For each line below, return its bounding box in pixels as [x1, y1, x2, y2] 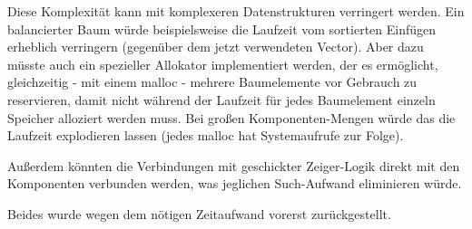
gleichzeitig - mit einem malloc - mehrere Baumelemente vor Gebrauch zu [7, 72, 418, 91]
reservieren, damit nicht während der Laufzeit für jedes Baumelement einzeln [7, 90, 436, 109]
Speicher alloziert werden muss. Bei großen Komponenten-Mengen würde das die [7, 108, 456, 127]
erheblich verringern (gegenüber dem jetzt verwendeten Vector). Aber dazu [7, 37, 424, 56]
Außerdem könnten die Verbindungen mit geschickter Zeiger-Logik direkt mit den [7, 156, 460, 175]
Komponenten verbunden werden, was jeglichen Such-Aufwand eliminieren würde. [7, 174, 462, 193]
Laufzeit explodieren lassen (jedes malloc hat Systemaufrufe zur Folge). [7, 126, 404, 145]
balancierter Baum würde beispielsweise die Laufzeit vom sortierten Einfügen [7, 19, 437, 38]
